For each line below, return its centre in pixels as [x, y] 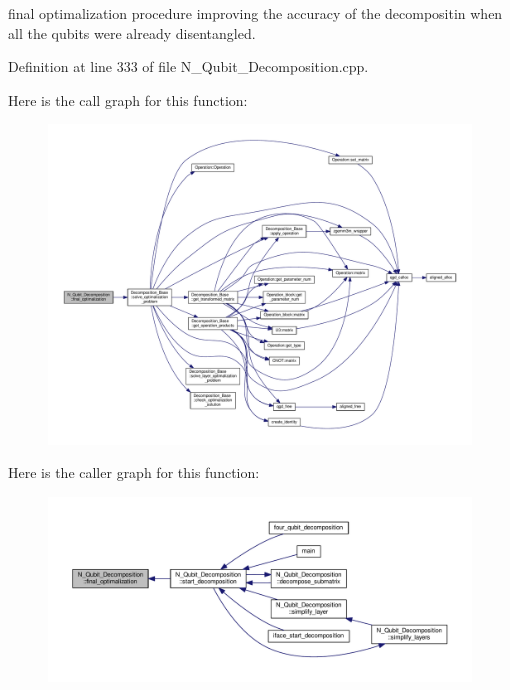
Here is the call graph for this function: [128, 99]
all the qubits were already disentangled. [132, 32]
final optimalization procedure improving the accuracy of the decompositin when [255, 13]
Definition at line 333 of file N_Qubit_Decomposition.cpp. [188, 66]
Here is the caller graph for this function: [134, 472]
